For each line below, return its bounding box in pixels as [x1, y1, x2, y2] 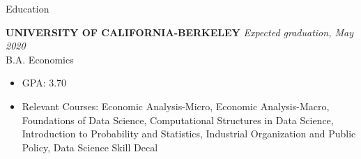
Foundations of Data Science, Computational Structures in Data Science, [22, 112, 334, 127]
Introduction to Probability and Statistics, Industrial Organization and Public [22, 126, 356, 141]
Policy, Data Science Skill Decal [22, 139, 158, 154]
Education [6, 1, 49, 15]
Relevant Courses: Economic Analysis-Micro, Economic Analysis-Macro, [22, 98, 330, 113]
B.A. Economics [6, 52, 74, 66]
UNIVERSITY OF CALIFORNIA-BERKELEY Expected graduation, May [6, 24, 353, 39]
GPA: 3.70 [22, 75, 67, 90]
